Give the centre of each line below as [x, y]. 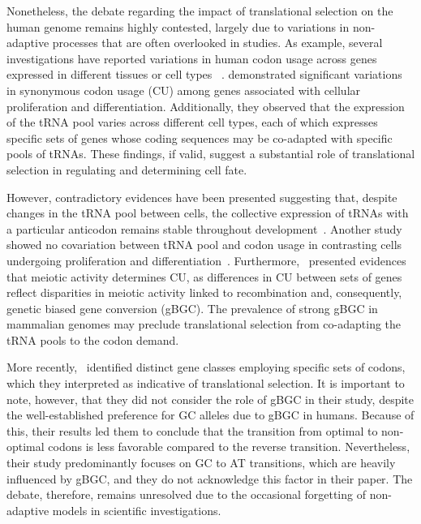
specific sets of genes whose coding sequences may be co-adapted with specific [200, 137]
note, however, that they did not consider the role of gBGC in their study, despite [210, 399]
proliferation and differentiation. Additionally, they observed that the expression [206, 106]
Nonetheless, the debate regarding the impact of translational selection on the [200, 11]
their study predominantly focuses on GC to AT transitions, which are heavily [201, 463]
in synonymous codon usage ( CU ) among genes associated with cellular [184, 90]
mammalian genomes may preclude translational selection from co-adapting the [204, 324]
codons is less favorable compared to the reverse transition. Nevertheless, [229, 447]
